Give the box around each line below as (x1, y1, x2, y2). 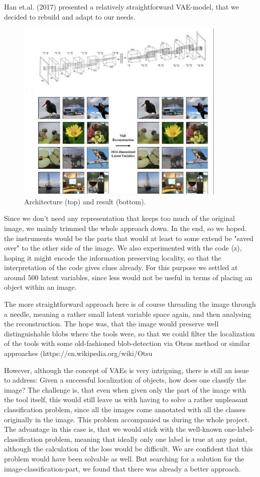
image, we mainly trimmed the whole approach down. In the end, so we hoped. (4, 222, 247, 233)
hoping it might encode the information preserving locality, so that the (4, 252, 221, 263)
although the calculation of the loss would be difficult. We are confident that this (4, 443, 253, 454)
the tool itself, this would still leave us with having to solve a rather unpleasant (4, 394, 248, 405)
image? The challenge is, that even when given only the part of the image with (4, 384, 246, 395)
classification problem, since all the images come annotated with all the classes (4, 404, 246, 415)
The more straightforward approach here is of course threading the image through (4, 299, 256, 309)
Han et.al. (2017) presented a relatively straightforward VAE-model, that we (4, 2, 239, 12)
